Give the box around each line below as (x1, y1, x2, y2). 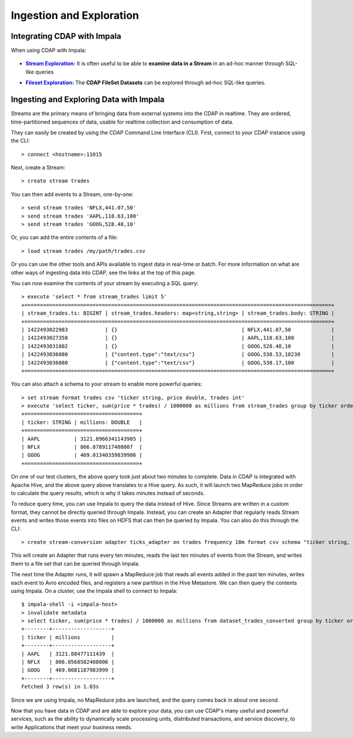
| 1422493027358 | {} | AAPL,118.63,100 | (21, 335, 335, 341)
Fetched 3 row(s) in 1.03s (21, 683, 99, 690)
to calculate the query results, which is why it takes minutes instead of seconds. (11, 489, 205, 496)
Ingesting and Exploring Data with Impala (11, 95, 165, 105)
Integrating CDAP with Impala (11, 31, 122, 41)
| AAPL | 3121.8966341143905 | (21, 435, 142, 442)
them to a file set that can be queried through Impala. (11, 560, 140, 567)
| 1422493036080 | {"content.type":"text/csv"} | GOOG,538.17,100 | (21, 359, 335, 366)
